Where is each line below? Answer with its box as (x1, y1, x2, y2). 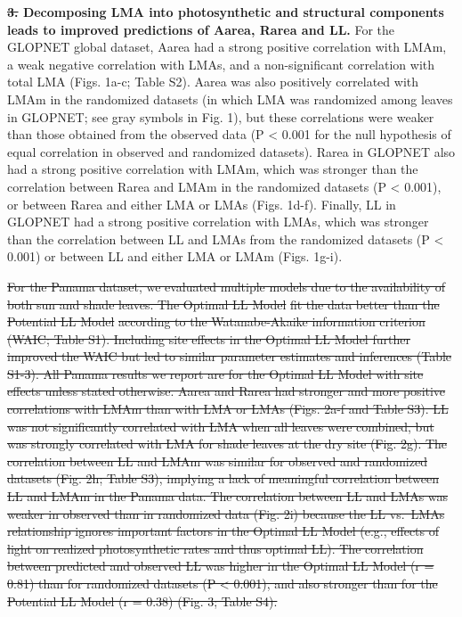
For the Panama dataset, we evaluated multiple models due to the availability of (7, 276, 446, 295)
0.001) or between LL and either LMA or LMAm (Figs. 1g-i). (7, 247, 343, 266)
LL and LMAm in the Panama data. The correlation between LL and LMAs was (7, 487, 449, 506)
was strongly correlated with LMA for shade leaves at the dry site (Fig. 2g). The (7, 434, 448, 453)
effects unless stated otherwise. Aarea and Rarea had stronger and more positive (7, 382, 446, 400)
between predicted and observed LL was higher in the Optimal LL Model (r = (7, 556, 434, 575)
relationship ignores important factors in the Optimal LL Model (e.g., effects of (7, 522, 440, 540)
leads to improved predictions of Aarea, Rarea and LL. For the (7, 20, 395, 38)
